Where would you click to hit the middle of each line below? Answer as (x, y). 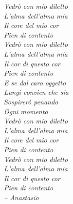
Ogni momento (26, 111)
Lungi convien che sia (36, 92)
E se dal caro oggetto (35, 82)
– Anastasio (21, 197)
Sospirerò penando (31, 101)
